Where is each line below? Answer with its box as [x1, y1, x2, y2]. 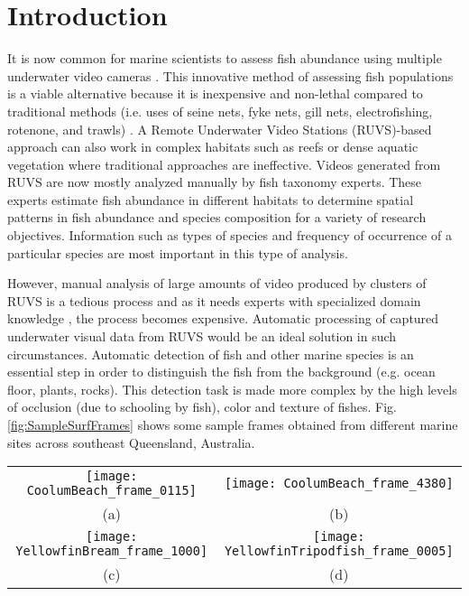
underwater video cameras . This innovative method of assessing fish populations [7, 66, 454, 85]
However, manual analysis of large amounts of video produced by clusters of [7, 274, 427, 293]
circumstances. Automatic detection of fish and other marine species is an [7, 344, 414, 363]
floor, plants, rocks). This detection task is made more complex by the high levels [7, 379, 457, 398]
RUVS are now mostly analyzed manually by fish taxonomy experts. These [7, 172, 422, 191]
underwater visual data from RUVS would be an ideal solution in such [7, 327, 397, 346]
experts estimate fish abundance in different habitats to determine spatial [7, 190, 414, 209]
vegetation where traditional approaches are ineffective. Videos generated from [7, 154, 441, 173]
